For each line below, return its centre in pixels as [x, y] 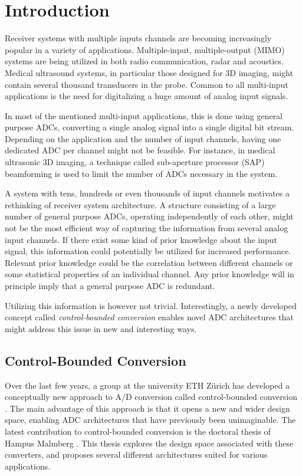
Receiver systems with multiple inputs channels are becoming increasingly [138, 38]
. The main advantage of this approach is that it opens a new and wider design [147, 408]
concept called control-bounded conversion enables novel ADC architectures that [149, 317]
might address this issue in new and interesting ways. [101, 328]
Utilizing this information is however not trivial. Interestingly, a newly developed [151, 305]
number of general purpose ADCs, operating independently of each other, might [149, 216]
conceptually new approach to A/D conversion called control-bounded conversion [151, 397]
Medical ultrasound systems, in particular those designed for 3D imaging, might [149, 72]
